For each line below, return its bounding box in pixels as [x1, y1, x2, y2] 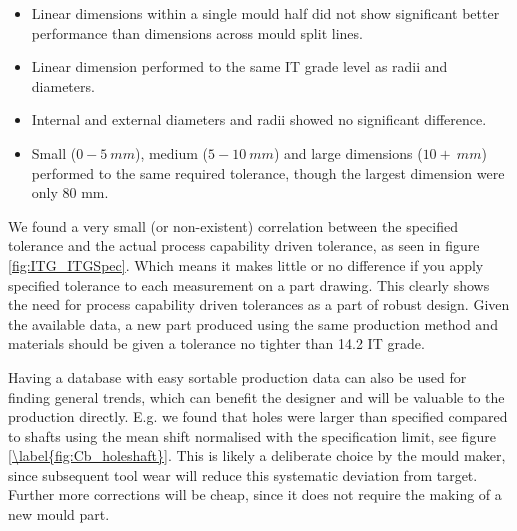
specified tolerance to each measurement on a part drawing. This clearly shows [8, 274, 490, 295]
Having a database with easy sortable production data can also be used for [8, 366, 467, 387]
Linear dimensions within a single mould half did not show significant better [31, 3, 500, 23]
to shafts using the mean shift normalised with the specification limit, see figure [8, 425, 496, 446]
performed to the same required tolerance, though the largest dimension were [31, 162, 505, 183]
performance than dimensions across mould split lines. [31, 22, 363, 43]
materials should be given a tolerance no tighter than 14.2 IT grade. [8, 333, 425, 354]
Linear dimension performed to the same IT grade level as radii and [31, 56, 448, 77]
